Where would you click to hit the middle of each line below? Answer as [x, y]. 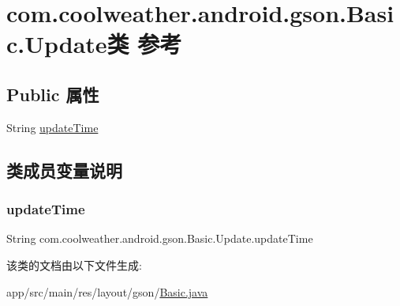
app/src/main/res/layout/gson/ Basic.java [107, 291]
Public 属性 [53, 94]
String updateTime [52, 127]
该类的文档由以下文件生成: [74, 264]
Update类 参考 [103, 44]
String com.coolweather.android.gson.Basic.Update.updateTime [160, 238]
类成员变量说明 [64, 170]
